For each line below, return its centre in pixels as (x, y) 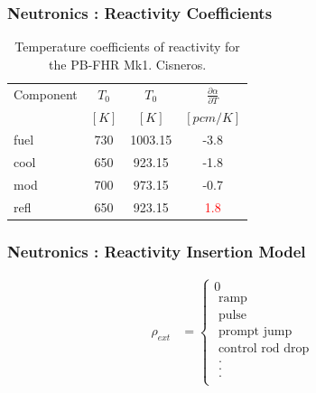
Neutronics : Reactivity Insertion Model (157, 251)
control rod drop (264, 349)
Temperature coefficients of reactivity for (127, 47)
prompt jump (255, 332)
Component (46, 94)
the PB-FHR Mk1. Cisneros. (128, 64)
